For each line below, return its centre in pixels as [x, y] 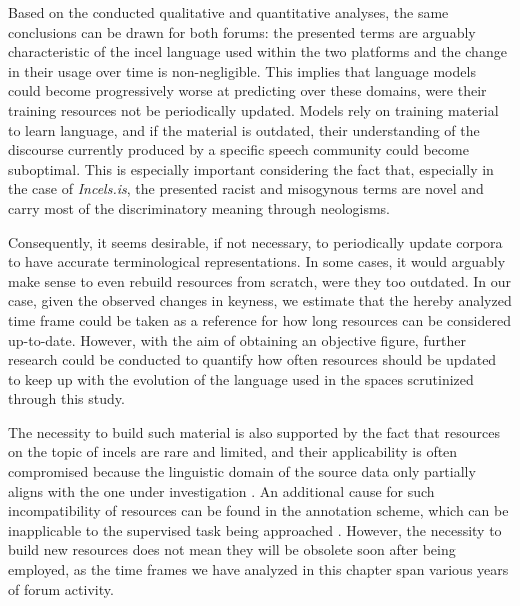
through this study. [66, 398]
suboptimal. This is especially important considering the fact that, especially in [251, 168]
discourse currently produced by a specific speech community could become [238, 149]
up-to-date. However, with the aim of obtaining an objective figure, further [237, 339]
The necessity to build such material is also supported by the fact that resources [254, 431]
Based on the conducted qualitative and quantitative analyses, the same [228, 12]
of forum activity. [61, 588]
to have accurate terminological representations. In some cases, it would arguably [257, 261]
